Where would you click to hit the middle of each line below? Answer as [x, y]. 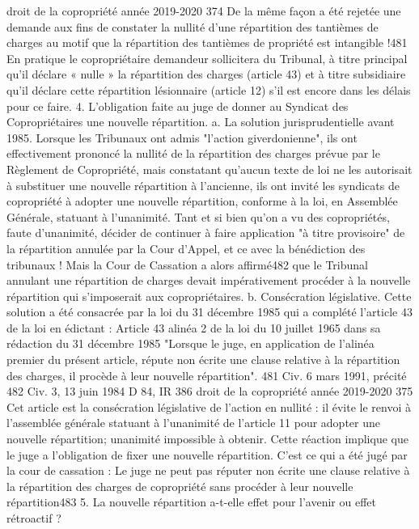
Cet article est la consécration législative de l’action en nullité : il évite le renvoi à [209, 406]
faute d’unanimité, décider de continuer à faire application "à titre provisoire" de [206, 233]
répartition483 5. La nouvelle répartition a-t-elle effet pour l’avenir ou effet [191, 502]
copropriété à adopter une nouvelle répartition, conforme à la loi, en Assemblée [202, 201]
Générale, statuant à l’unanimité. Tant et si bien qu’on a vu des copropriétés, [198, 216]
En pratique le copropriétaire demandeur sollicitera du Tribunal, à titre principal [207, 58]
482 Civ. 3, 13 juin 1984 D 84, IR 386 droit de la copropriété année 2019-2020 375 [210, 391]
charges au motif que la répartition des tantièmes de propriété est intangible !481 [207, 42]
